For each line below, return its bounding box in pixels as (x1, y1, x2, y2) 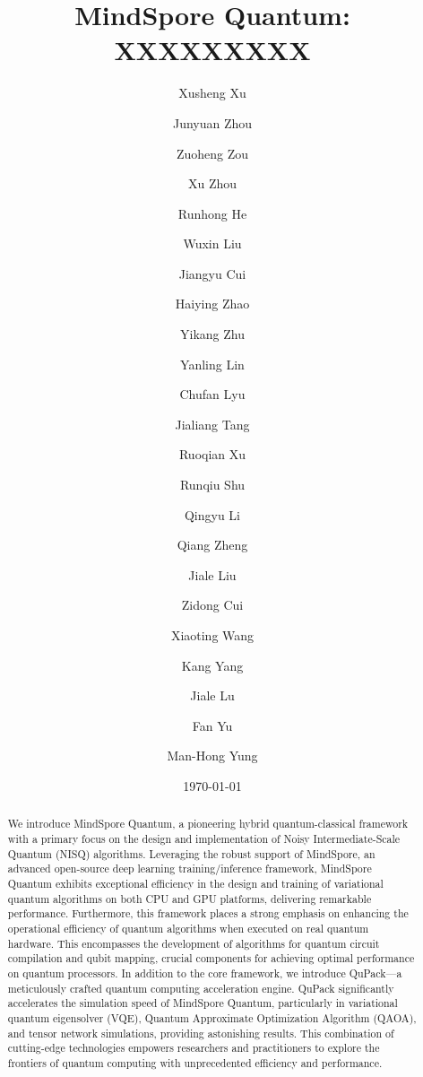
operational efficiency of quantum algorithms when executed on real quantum (7, 920, 369, 935)
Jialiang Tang (175, 414, 250, 433)
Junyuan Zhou (172, 113, 253, 132)
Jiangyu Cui (178, 264, 246, 282)
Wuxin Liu (183, 234, 242, 253)
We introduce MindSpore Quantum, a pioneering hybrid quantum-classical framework (7, 816, 409, 831)
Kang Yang (181, 656, 244, 674)
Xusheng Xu (178, 83, 246, 102)
